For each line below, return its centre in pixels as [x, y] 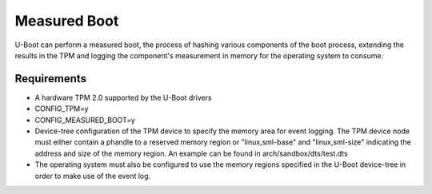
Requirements [51, 79]
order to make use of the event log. [93, 176]
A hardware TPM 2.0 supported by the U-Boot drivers [123, 97]
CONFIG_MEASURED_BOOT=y [85, 120]
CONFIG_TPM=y [62, 109]
